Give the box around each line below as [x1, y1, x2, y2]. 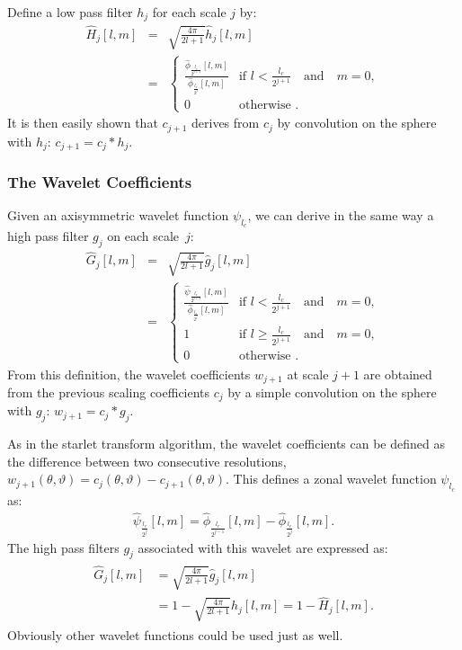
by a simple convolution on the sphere [227, 382, 437, 401]
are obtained [363, 364, 432, 383]
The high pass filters [7, 538, 120, 557]
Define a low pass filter [7, 3, 133, 21]
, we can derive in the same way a [247, 206, 434, 225]
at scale [287, 364, 329, 383]
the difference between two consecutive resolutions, [7, 451, 287, 470]
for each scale [152, 3, 227, 21]
